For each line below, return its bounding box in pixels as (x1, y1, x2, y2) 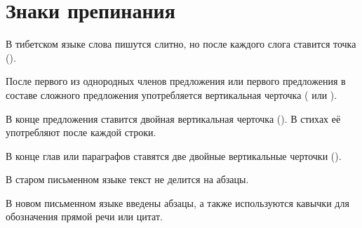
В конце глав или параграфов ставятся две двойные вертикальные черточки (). (6, 148, 342, 163)
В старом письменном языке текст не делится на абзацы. (6, 172, 249, 187)
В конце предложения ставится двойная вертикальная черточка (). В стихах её (6, 111, 341, 126)
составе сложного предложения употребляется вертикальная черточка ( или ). (6, 87, 337, 102)
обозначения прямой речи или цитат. (6, 209, 163, 224)
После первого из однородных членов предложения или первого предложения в (6, 74, 346, 88)
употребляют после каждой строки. (6, 125, 156, 140)
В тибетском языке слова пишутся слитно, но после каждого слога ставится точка (6, 36, 356, 51)
